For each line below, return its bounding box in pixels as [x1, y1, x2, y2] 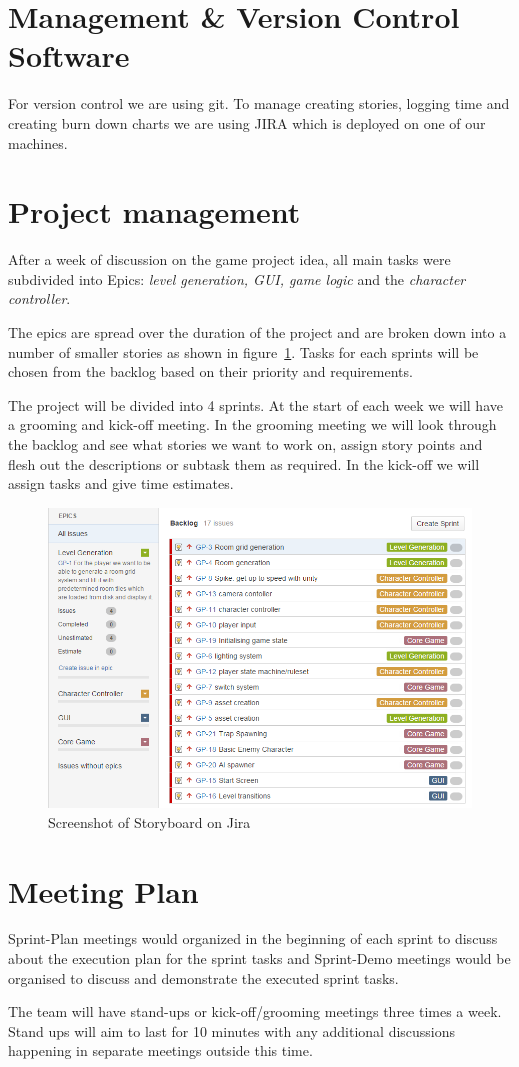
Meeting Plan [8, 870, 199, 911]
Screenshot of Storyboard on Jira [48, 811, 251, 832]
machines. [8, 132, 68, 153]
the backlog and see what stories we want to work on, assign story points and [8, 433, 483, 454]
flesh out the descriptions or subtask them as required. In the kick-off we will [8, 453, 480, 474]
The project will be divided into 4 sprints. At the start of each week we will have [8, 394, 503, 415]
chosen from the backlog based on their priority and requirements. [8, 361, 413, 382]
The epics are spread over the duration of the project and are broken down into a [8, 322, 507, 342]
